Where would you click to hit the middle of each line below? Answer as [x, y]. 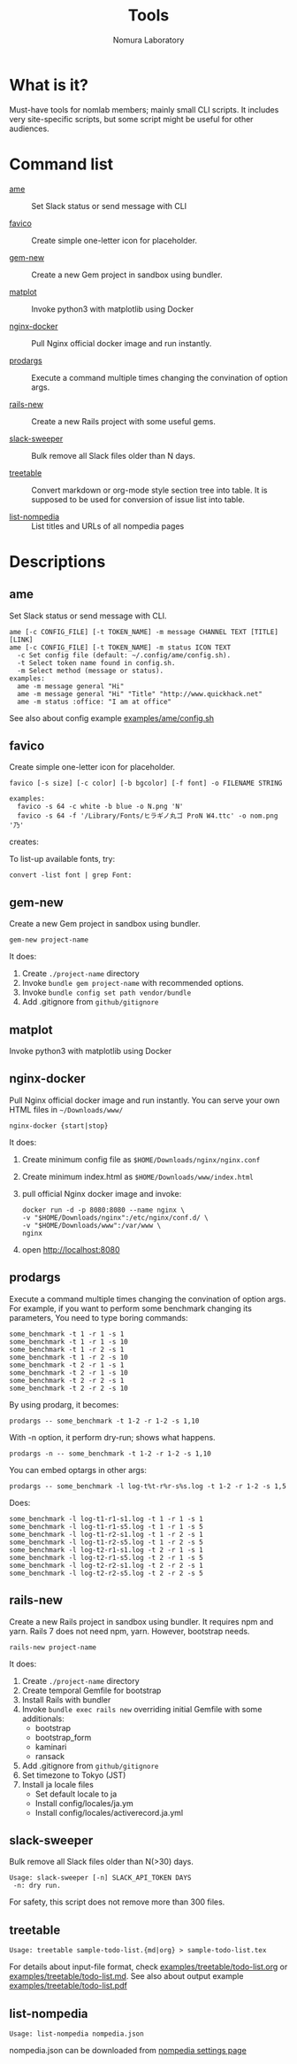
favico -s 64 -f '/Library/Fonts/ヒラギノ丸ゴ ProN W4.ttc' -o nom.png [148, 816]
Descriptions [57, 561]
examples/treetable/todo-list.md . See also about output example [126, 1976]
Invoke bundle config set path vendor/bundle [107, 992]
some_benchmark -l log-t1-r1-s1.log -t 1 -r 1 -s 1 [106, 1519]
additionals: [43, 1719]
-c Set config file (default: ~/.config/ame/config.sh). [124, 655]
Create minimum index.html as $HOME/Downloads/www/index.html [137, 1176]
